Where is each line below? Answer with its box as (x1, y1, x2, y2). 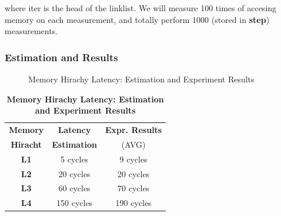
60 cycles (58, 182, 91, 194)
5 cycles (61, 152, 89, 165)
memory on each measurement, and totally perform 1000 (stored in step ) (5, 13, 270, 25)
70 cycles (118, 182, 150, 194)
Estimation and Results (5, 49, 118, 64)
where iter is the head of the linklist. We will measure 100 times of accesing (5, 2, 277, 14)
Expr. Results (105, 124, 162, 136)
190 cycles (115, 197, 152, 209)
